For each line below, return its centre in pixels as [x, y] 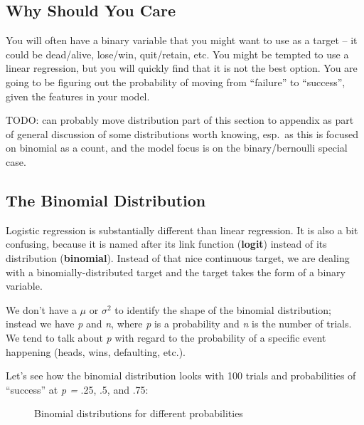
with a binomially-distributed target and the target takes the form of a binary [176, 272]
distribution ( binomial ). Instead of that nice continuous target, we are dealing [178, 257]
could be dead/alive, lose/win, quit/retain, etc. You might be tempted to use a [177, 54]
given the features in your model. [78, 96]
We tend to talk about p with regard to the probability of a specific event [166, 337]
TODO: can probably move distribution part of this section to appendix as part [180, 120]
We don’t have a [41, 309]
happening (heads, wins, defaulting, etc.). [96, 351]
